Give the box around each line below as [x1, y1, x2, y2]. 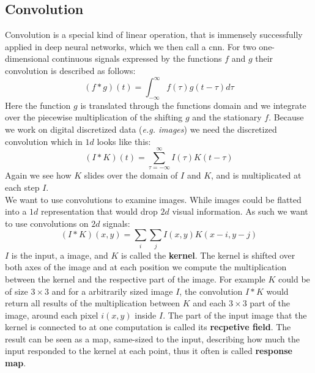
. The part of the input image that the [163, 308, 307, 321]
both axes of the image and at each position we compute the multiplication [5, 260, 287, 273]
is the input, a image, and [11, 248, 108, 261]
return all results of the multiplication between [5, 297, 180, 309]
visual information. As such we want [172, 205, 308, 218]
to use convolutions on [5, 216, 89, 229]
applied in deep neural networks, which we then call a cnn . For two [5, 40, 256, 53]
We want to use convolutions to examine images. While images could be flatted [5, 193, 302, 205]
